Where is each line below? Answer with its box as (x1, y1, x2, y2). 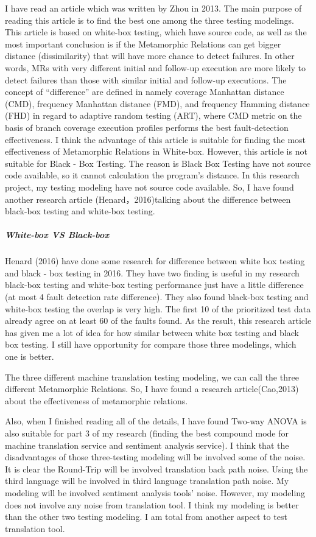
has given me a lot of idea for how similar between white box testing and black (5, 326, 299, 339)
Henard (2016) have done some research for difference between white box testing (5, 254, 305, 267)
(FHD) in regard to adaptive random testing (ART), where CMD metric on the (5, 109, 302, 122)
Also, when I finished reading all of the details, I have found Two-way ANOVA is (5, 415, 307, 427)
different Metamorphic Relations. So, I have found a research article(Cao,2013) (5, 382, 299, 395)
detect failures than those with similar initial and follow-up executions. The (5, 73, 287, 86)
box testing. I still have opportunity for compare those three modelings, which (5, 338, 297, 351)
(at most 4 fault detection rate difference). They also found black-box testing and (5, 290, 309, 303)
